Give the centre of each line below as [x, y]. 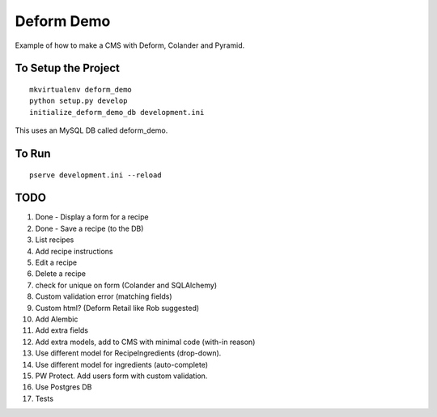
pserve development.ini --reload [95, 175]
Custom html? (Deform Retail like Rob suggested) [117, 308]
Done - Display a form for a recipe [92, 217]
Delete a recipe [61, 274]
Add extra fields [62, 330]
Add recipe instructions [74, 251]
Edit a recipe [56, 262]
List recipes [55, 240]
